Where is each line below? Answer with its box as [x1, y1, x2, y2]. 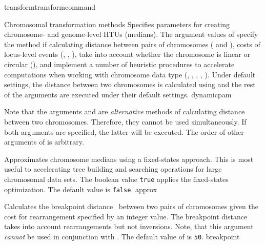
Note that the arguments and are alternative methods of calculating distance [4, 106, 245, 117]
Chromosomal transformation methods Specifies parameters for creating [4, 18, 230, 29]
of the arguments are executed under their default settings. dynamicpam [4, 89, 232, 99]
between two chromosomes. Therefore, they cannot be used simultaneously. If [4, 116, 247, 127]
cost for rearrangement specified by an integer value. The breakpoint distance [4, 211, 248, 221]
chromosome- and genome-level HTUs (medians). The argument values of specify [4, 29, 258, 39]
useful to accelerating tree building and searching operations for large [4, 164, 222, 174]
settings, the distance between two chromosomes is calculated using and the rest [4, 79, 256, 90]
